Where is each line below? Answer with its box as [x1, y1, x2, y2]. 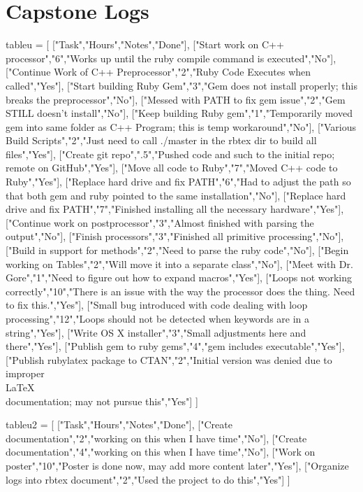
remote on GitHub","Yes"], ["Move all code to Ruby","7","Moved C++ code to [6, 160, 338, 175]
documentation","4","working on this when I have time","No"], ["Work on [6, 444, 316, 459]
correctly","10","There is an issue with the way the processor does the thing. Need [6, 283, 355, 298]
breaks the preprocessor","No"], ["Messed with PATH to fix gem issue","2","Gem [6, 92, 346, 106]
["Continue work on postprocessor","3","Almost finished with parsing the [6, 215, 314, 230]
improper [6, 366, 45, 381]
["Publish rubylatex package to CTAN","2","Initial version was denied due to [6, 352, 332, 367]
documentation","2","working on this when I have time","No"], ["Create [6, 430, 307, 445]
